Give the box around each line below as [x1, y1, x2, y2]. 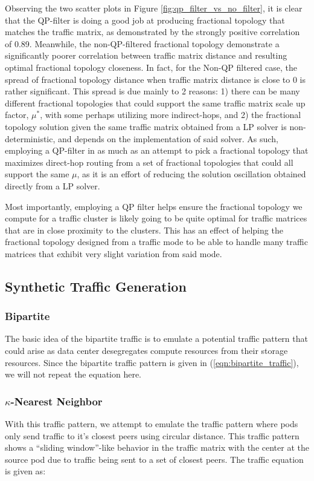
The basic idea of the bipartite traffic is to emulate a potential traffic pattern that [5, 332, 308, 345]
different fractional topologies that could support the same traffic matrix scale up [5, 96, 306, 109]
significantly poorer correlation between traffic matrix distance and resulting [5, 49, 287, 62]
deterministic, [5, 132, 56, 145]
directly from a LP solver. [5, 179, 100, 192]
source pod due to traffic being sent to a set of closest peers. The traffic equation [5, 453, 304, 465]
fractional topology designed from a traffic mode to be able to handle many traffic [5, 235, 308, 248]
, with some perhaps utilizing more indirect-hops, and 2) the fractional [40, 108, 301, 121]
